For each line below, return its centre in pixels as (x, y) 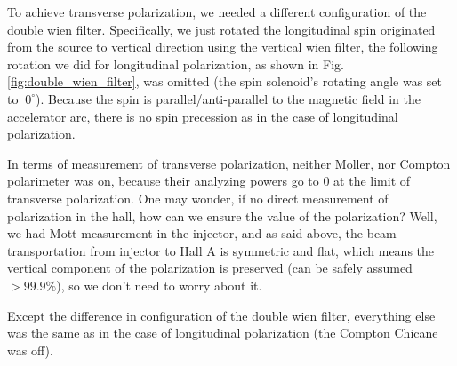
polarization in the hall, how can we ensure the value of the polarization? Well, (222, 215)
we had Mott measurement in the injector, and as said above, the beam (202, 233)
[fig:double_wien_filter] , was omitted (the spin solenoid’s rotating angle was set (224, 81)
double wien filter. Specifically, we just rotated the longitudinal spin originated (221, 29)
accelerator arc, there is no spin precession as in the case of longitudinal (203, 116)
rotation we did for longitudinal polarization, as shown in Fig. (176, 64)
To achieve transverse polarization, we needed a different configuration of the (217, 12)
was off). (30, 350)
